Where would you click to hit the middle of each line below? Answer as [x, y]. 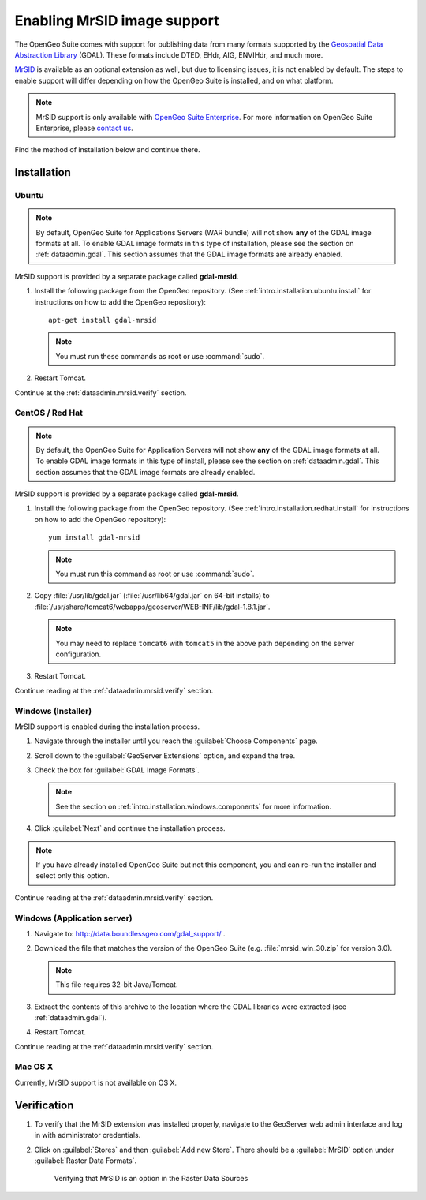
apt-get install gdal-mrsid [103, 320]
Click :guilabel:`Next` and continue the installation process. [130, 828]
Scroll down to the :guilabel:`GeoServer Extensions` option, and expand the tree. [165, 755]
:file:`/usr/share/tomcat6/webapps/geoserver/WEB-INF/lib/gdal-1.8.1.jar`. [152, 607]
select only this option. [73, 876]
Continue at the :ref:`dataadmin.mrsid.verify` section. [101, 393]
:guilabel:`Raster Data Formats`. [86, 1161]
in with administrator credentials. [88, 1135]
